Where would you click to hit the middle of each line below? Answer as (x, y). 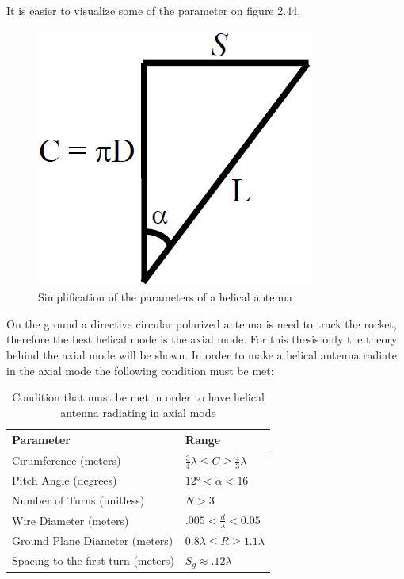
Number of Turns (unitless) (78, 500)
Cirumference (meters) (67, 460)
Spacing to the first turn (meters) (93, 560)
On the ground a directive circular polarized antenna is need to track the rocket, (202, 323)
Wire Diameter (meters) (71, 520)
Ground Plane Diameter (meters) (93, 541)
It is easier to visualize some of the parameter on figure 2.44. (154, 10)
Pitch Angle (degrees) (65, 480)
